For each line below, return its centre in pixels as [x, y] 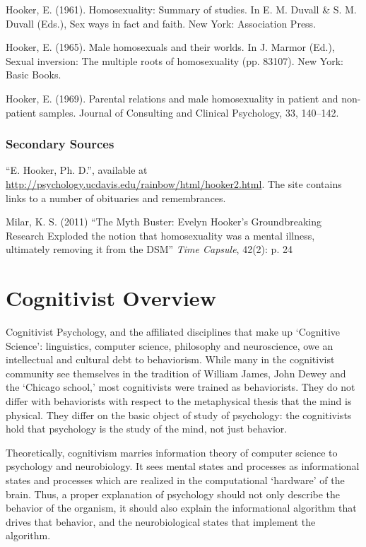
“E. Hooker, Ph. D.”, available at [77, 170]
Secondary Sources [60, 144]
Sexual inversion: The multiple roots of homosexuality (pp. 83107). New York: [175, 60]
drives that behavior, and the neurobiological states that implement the [161, 521]
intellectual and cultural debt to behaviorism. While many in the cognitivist [170, 359]
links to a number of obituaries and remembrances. [116, 198]
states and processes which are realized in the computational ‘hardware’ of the [175, 480]
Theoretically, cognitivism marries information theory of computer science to [172, 452]
